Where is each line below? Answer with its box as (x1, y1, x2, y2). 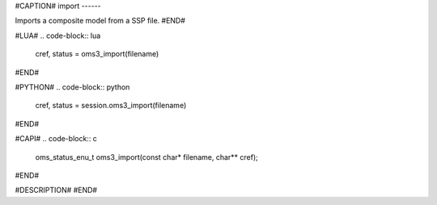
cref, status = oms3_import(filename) (35, 49, 159, 59)
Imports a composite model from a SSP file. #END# (15, 16, 186, 26)
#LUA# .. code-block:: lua (15, 31, 101, 40)
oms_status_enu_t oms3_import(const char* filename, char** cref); (35, 152, 258, 161)
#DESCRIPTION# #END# (15, 186, 97, 195)
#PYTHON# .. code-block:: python (15, 82, 130, 92)
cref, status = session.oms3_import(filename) (35, 101, 187, 111)
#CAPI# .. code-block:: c (15, 134, 97, 144)
